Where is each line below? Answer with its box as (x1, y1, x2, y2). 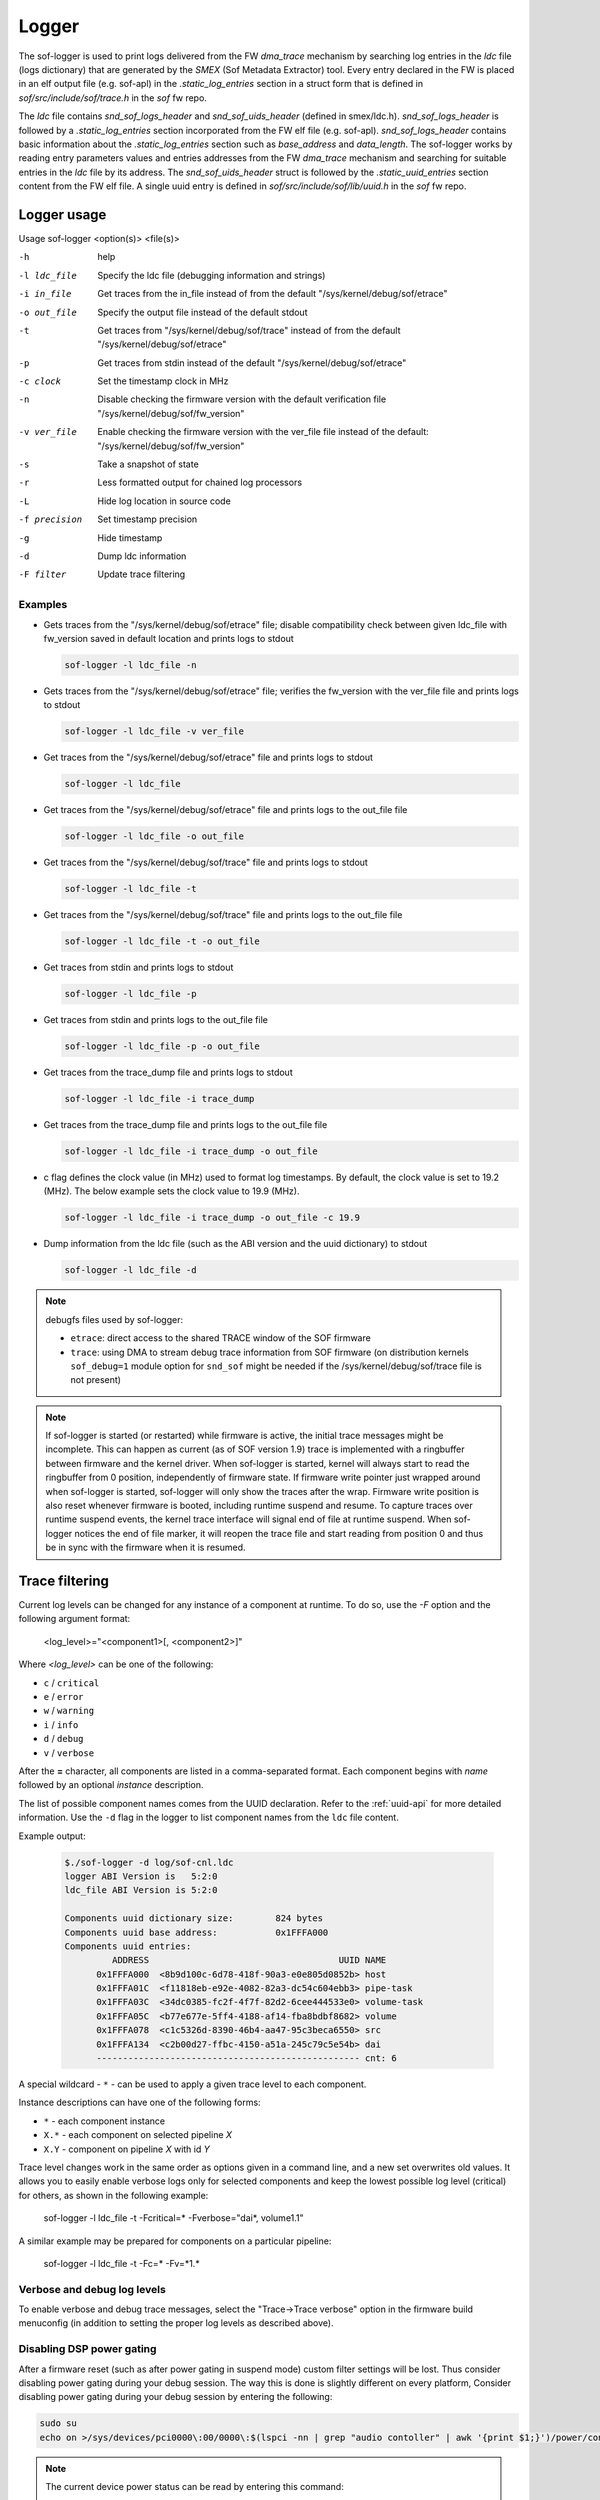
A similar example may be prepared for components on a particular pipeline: (18, 2235, 332, 2247)
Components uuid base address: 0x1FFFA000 (64, 1926, 329, 1938)
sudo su (39, 2418, 77, 2429)
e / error (43, 1691, 84, 1703)
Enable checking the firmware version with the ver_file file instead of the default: (97, 426, 429, 438)
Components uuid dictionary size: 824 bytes (64, 1913, 324, 1924)
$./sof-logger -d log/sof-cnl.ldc (64, 1856, 234, 1868)
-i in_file (18, 288, 72, 300)
